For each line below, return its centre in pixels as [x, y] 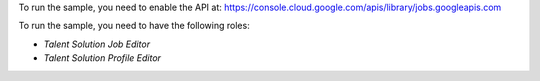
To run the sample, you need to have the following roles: [134, 26]
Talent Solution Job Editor [96, 44]
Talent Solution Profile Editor [102, 58]
